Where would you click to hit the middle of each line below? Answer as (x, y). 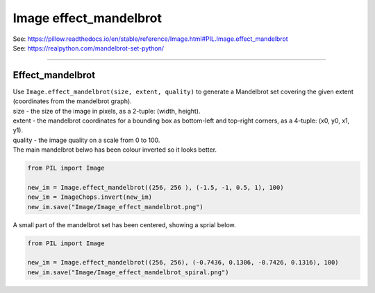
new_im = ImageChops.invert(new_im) (90, 197)
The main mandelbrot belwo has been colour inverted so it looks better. (115, 150)
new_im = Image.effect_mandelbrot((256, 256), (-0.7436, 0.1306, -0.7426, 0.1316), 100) (183, 263)
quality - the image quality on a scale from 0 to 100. (86, 140)
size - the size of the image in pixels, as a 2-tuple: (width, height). (107, 111)
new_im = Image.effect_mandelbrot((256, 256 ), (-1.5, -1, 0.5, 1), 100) (156, 187)
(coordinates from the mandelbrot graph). (72, 101)
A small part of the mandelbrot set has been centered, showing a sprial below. (124, 224)
